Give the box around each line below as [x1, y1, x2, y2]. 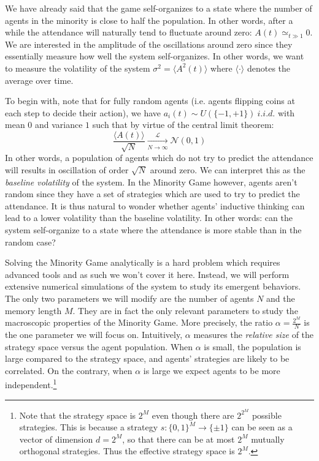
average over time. [5, 73, 74, 86]
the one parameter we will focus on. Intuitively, [5, 328, 183, 341]
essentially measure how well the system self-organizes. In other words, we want [5, 50, 304, 62]
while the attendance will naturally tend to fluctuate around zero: [5, 26, 252, 39]
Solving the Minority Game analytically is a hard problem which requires [5, 256, 280, 269]
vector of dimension [19, 432, 93, 445]
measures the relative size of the [193, 328, 314, 341]
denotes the [247, 61, 291, 74]
